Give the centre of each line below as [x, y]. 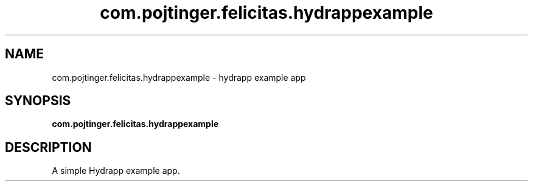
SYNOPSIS [38, 101]
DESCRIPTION [48, 147]
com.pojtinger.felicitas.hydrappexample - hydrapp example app [179, 77]
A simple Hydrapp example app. [116, 171]
